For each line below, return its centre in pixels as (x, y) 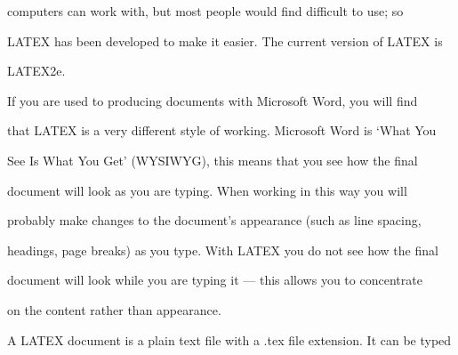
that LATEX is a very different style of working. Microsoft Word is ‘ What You (222, 130)
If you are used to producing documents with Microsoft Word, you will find (213, 100)
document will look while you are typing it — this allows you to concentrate (215, 280)
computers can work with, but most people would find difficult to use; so (205, 11)
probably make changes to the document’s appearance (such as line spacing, (214, 220)
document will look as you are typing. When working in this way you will (207, 190)
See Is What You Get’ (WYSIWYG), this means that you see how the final (213, 160)
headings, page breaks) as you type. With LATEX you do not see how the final (223, 250)
